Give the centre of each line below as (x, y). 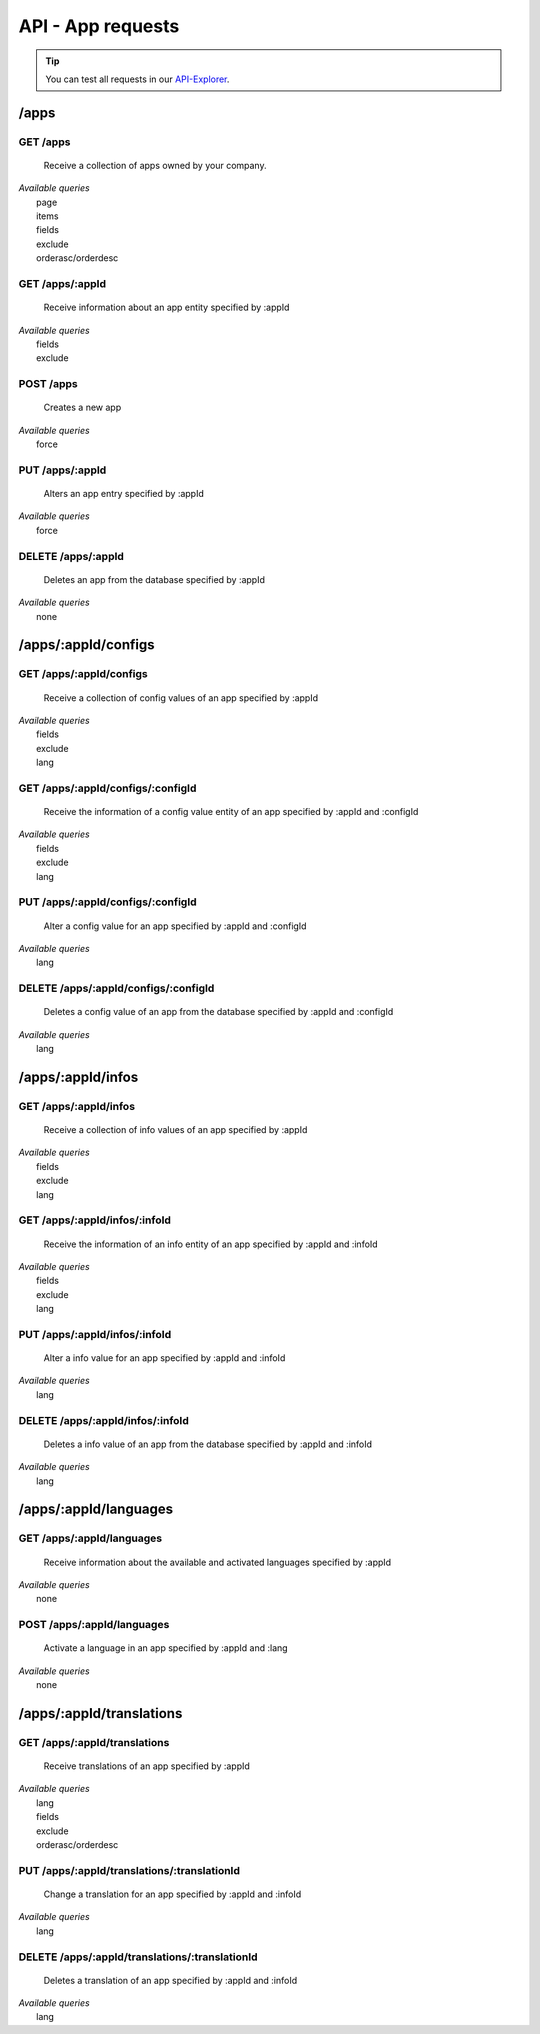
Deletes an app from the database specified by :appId (154, 579)
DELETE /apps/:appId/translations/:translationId (138, 1957)
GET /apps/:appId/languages (90, 1538)
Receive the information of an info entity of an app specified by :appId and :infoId (211, 1244)
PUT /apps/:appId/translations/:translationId (129, 1870)
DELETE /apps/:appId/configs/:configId (116, 988)
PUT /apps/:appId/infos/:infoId (95, 1334)
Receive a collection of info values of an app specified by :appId (175, 1130)
